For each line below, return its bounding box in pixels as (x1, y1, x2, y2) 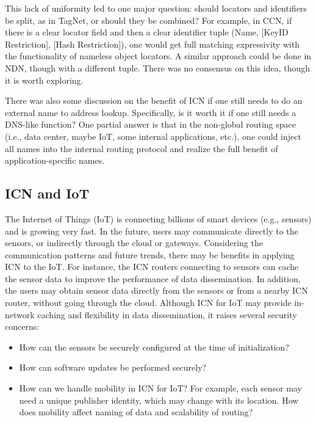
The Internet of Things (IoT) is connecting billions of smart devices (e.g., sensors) (5, 212, 312, 225)
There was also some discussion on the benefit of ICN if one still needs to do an (5, 94, 303, 107)
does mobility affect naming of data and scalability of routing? (19, 406, 253, 418)
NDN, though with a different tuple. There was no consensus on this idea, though (5, 61, 310, 74)
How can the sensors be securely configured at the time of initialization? (19, 340, 289, 353)
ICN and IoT (5, 184, 90, 203)
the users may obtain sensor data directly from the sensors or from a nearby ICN (5, 284, 308, 297)
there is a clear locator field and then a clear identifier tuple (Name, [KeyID (5, 26, 289, 38)
